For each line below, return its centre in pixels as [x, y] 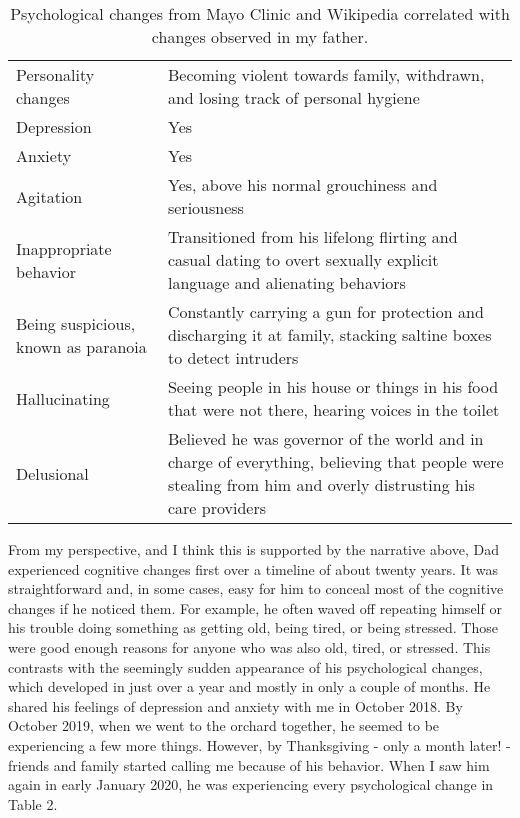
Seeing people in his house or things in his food [333, 386]
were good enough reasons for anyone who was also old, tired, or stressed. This [249, 646]
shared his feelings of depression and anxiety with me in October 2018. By [235, 705]
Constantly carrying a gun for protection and [325, 311]
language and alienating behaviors [286, 282]
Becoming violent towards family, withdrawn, [326, 74]
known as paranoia [81, 346]
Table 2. [33, 803]
